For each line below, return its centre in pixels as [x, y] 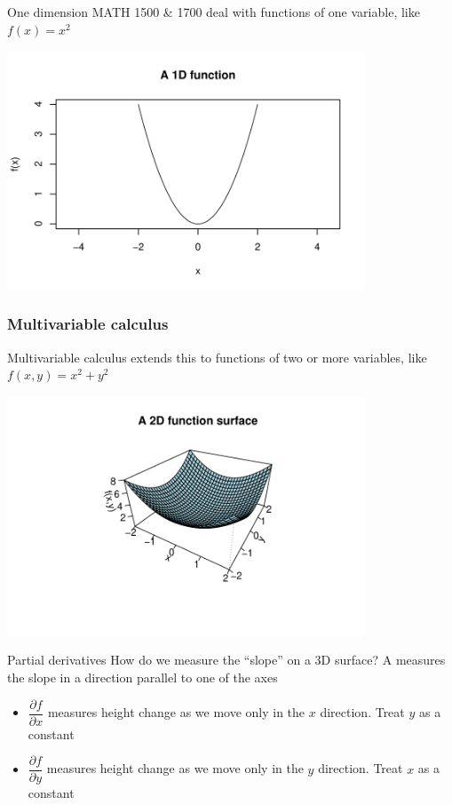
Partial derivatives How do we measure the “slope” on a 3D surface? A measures [226, 660]
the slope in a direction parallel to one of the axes [143, 677]
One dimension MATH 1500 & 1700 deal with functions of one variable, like [214, 12]
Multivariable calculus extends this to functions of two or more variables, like [217, 357]
